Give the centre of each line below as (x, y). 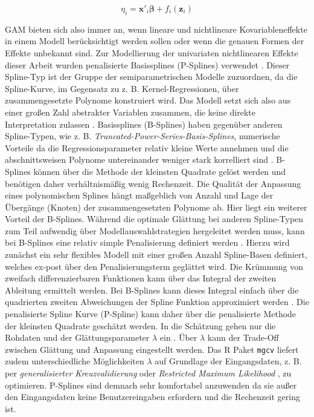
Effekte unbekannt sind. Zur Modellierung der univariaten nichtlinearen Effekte (152, 52)
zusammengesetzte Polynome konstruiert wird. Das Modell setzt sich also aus (148, 100)
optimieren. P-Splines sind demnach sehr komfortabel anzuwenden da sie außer (151, 385)
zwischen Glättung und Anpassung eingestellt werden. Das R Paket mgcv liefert (152, 349)
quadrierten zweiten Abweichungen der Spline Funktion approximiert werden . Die (157, 302)
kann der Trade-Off (243, 337)
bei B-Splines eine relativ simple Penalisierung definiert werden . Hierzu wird (147, 242)
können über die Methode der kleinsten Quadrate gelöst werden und (160, 171)
